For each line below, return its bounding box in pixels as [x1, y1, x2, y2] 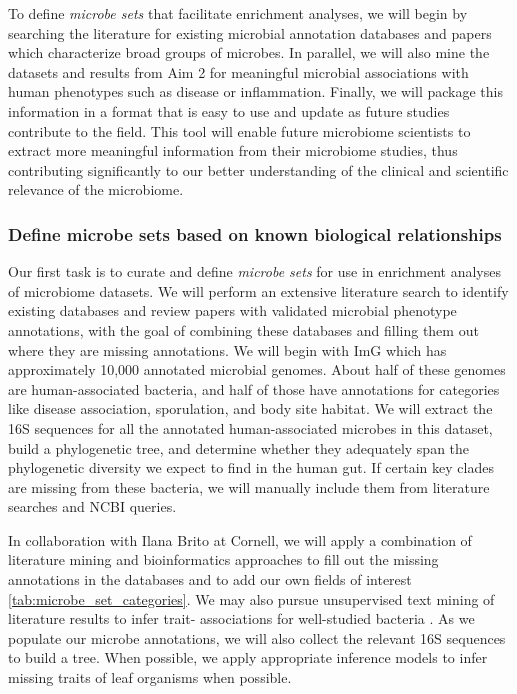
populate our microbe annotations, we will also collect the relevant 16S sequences [8, 627, 506, 648]
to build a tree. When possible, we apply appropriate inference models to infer [8, 647, 488, 668]
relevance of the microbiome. [8, 179, 184, 200]
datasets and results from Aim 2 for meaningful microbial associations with [8, 61, 469, 82]
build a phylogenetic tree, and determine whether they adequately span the [8, 437, 470, 458]
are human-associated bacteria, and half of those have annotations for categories [8, 378, 500, 399]
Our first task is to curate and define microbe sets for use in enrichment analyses [8, 261, 501, 282]
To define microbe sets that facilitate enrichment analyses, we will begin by [8, 3, 468, 23]
